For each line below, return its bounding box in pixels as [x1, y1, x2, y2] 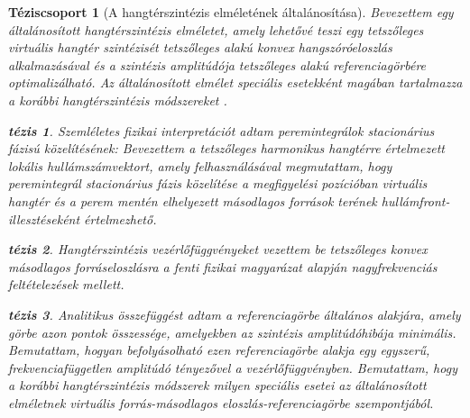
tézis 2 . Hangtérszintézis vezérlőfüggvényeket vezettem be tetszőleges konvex [8, 240, 428, 259]
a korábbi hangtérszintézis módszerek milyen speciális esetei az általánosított [8, 376, 427, 395]
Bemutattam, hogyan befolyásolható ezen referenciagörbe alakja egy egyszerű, [8, 341, 430, 359]
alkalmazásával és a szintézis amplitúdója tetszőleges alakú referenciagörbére [8, 55, 427, 74]
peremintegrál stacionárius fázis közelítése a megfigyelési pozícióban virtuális [8, 174, 428, 193]
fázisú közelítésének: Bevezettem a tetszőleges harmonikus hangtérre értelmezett [8, 139, 445, 158]
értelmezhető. [84, 209, 157, 228]
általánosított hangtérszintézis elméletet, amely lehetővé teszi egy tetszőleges [8, 20, 424, 39]
